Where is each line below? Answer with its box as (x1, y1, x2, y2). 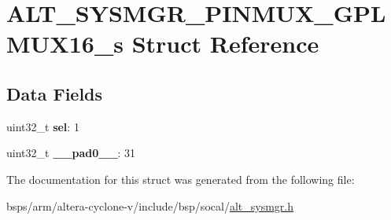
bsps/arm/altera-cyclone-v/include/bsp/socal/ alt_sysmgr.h (6, 197, 293, 214)
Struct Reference (131, 27, 319, 60)
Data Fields (6, 81, 103, 105)
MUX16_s (6, 27, 124, 60)
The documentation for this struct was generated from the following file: (6, 170, 355, 187)
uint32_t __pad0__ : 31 (6, 145, 136, 161)
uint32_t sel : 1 (6, 118, 79, 134)
